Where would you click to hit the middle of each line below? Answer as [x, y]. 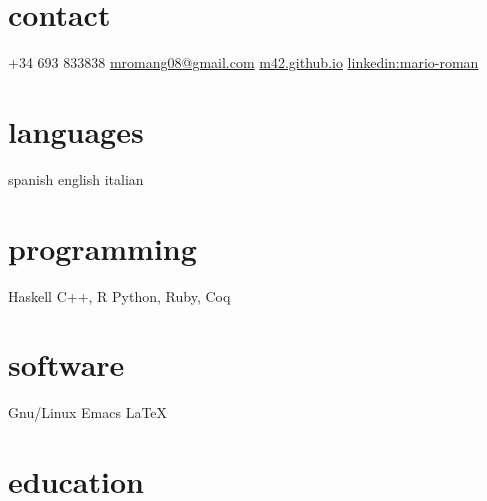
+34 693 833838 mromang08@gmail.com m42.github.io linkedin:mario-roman [243, 62]
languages [76, 130]
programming [102, 247]
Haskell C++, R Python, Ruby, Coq [119, 295]
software [66, 364]
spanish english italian [76, 178]
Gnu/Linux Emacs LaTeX [88, 412]
